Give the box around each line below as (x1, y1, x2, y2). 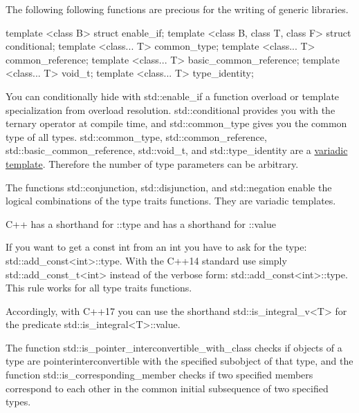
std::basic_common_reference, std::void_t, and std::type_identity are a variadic (6, 143, 348, 157)
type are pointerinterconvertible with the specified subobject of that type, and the (6, 354, 353, 368)
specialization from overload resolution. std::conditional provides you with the (6, 102, 335, 117)
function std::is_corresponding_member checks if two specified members (6, 367, 313, 382)
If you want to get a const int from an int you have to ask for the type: (6, 240, 307, 254)
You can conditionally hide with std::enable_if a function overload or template (6, 88, 340, 103)
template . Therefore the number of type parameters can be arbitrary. (6, 156, 299, 171)
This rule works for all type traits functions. (6, 280, 192, 295)
